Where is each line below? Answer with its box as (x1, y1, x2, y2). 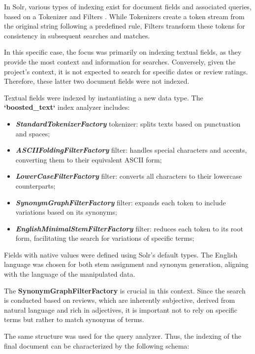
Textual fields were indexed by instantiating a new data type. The (4, 92, 203, 102)
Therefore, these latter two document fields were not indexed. (4, 76, 190, 86)
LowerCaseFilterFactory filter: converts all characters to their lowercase (15, 171, 242, 181)
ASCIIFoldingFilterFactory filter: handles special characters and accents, (15, 145, 247, 155)
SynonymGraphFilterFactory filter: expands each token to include (15, 197, 226, 207)
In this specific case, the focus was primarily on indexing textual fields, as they (4, 47, 242, 57)
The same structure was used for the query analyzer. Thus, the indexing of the (4, 331, 242, 341)
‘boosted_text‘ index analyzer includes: (4, 102, 130, 112)
